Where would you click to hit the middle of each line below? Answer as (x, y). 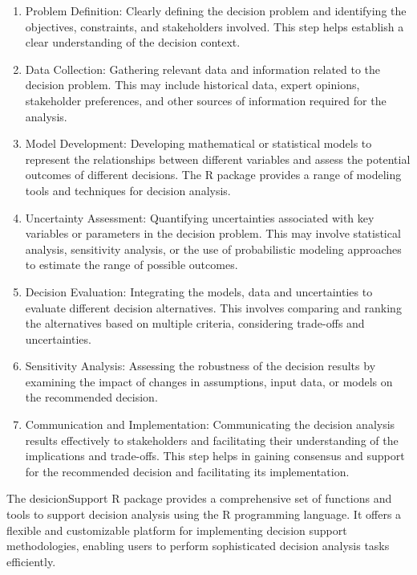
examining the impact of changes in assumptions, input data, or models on (209, 381)
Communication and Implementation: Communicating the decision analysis (210, 424)
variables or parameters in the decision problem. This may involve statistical (213, 233)
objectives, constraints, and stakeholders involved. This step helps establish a (215, 26)
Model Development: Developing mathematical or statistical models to (198, 143)
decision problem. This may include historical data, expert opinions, (192, 85)
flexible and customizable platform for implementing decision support (177, 530)
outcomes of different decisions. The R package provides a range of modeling (213, 175)
